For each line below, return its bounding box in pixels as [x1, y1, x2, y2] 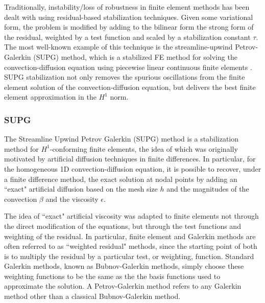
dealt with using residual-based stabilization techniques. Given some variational [4, 11, 253, 22]
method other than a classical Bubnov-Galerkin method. [4, 291, 181, 301]
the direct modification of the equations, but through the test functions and [4, 220, 241, 231]
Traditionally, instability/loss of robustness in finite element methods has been [4, 2, 250, 12]
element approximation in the [4, 91, 97, 102]
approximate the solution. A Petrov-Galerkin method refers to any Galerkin [4, 281, 242, 291]
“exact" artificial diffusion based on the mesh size [4, 183, 158, 194]
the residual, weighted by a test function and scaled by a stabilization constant [4, 31, 251, 42]
